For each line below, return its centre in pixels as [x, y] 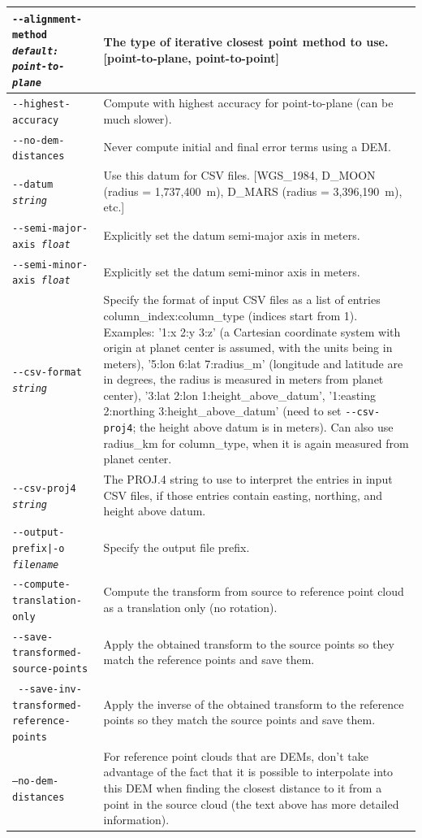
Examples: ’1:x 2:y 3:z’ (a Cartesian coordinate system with [252, 331]
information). [136, 820]
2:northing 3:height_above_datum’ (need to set [222, 411]
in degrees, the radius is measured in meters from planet [243, 379]
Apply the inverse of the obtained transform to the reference [254, 703]
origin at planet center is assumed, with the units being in [248, 347]
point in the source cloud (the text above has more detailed [251, 803]
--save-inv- [50, 689]
